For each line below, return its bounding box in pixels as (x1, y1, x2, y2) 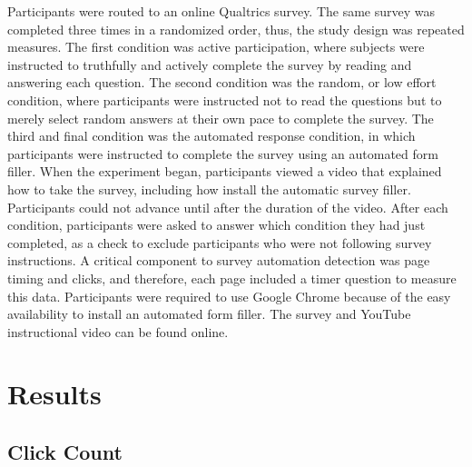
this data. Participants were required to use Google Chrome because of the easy (7, 286, 451, 305)
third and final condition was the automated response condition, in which (7, 126, 416, 145)
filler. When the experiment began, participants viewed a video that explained (7, 162, 442, 181)
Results (7, 375, 102, 412)
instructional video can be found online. (7, 322, 229, 341)
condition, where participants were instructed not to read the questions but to (7, 90, 442, 109)
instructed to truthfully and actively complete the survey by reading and (7, 55, 412, 74)
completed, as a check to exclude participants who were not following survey (7, 233, 432, 252)
